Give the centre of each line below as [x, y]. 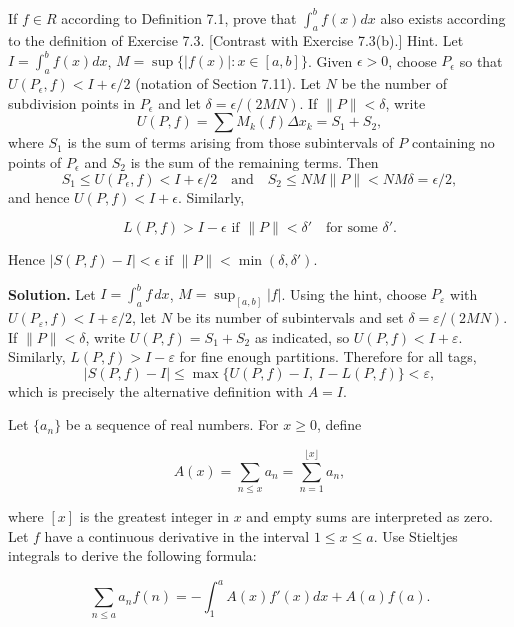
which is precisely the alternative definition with [156, 390]
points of [35, 161]
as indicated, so [302, 336]
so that [481, 60]
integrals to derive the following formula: [132, 555]
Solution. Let [52, 293]
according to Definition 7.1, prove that [179, 17]
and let [179, 102]
